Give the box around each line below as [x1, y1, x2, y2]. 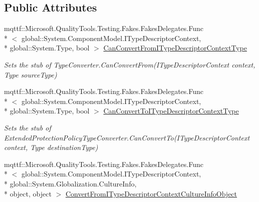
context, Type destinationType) [4, 142, 98, 152]
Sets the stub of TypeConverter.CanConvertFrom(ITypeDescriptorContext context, [4, 59, 255, 69]
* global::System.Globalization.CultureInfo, [4, 178, 137, 188]
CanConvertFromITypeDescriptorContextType [103, 42, 247, 53]
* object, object [4, 188, 52, 198]
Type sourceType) [4, 69, 57, 79]
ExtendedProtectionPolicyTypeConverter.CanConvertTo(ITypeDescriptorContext [4, 132, 250, 142]
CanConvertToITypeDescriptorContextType [103, 105, 239, 116]
